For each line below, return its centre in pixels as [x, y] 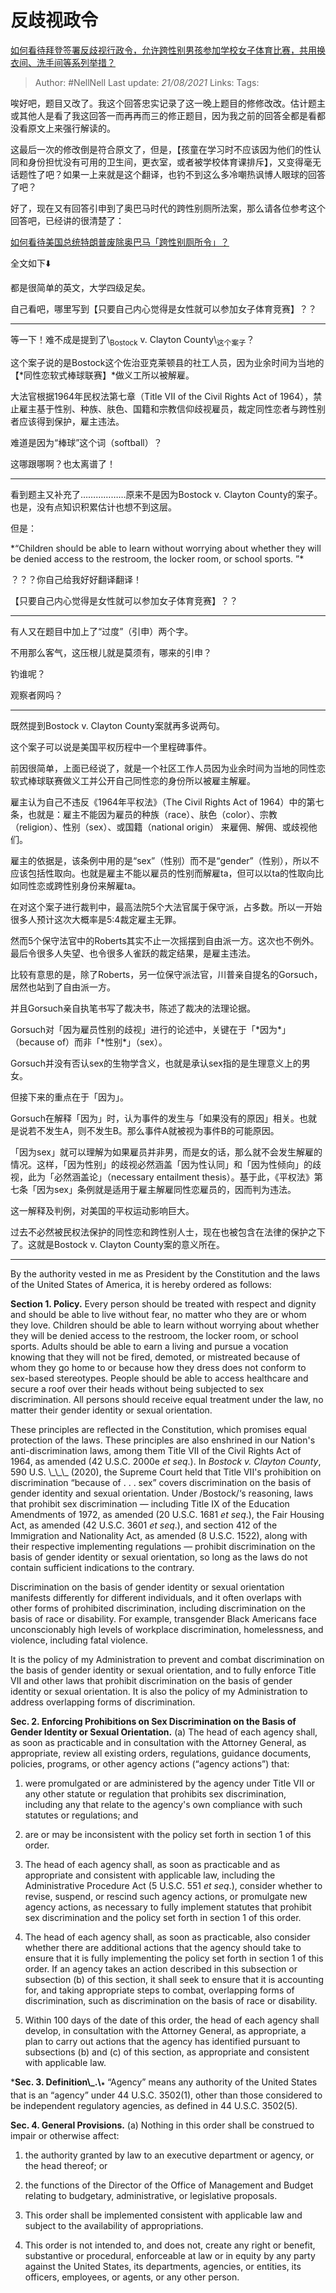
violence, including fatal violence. [79, 1640]
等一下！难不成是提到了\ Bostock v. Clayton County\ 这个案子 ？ [132, 340]
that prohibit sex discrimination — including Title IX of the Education [150, 1503]
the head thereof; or [66, 2165]
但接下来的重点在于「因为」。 [69, 1097]
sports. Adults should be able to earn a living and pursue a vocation [149, 1346]
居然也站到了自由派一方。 [63, 987]
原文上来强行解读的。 [71, 128]
